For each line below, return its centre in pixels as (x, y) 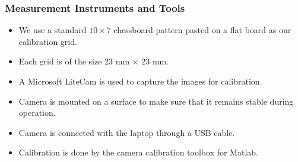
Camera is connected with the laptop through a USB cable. (127, 132)
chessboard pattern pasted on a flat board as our (202, 30)
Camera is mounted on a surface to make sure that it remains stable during (156, 101)
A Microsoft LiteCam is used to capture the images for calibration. (140, 81)
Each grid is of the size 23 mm (74, 61)
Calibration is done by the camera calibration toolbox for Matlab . (138, 152)
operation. (37, 113)
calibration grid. (48, 41)
